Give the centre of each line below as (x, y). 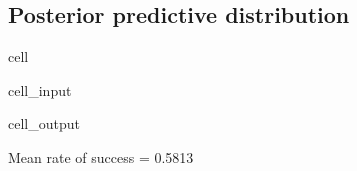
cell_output (44, 123)
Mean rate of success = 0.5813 (101, 156)
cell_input (40, 89)
